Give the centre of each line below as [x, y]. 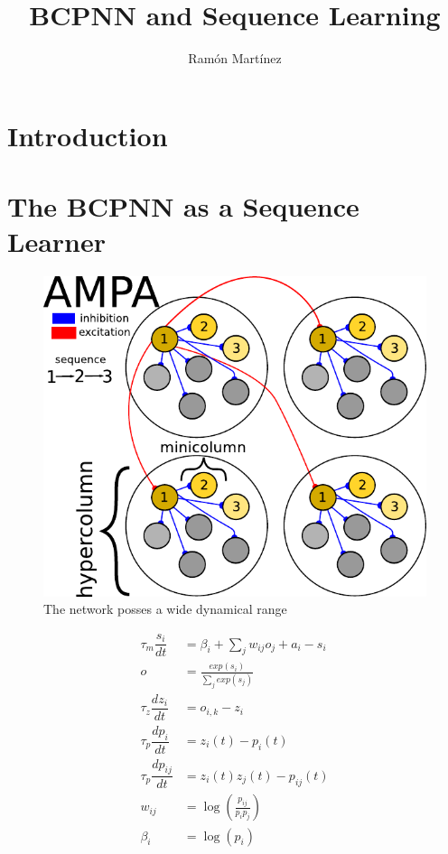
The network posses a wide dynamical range [165, 609]
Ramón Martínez [235, 58]
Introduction [88, 135]
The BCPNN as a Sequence [183, 206]
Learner [56, 241]
